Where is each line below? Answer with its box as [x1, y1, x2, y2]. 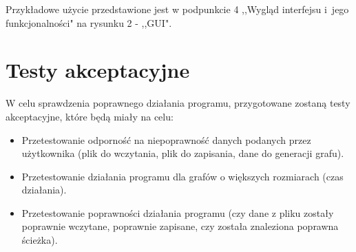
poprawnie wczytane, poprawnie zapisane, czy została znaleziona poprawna [21, 219, 339, 233]
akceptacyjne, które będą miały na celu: [6, 109, 174, 123]
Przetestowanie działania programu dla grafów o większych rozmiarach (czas [21, 169, 344, 183]
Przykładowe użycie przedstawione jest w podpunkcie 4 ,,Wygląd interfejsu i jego [6, 2, 349, 16]
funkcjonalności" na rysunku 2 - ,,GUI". [6, 15, 172, 30]
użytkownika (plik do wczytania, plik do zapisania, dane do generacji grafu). [21, 146, 344, 160]
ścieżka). [21, 233, 58, 247]
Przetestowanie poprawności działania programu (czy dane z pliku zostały [21, 205, 334, 220]
